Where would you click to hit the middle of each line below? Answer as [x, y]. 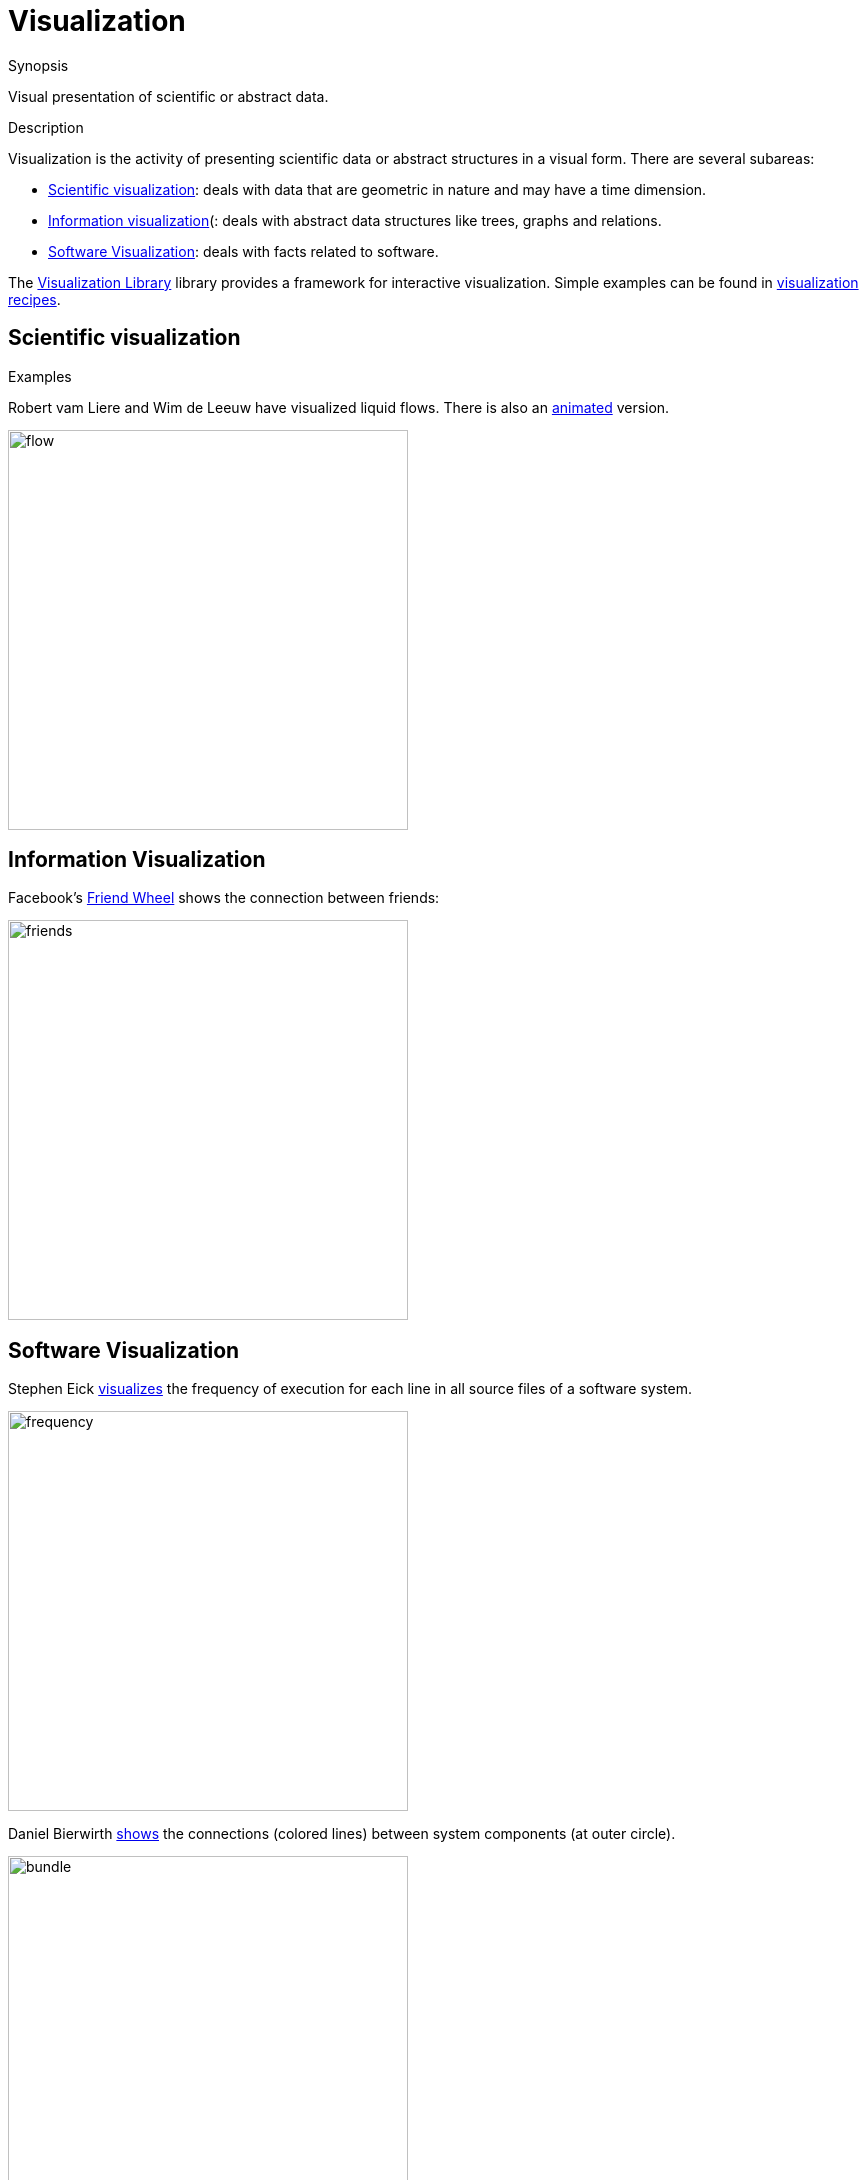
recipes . [34, 299]
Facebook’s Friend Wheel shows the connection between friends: [224, 898]
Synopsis [38, 65]
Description [46, 127]
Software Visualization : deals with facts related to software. [243, 251]
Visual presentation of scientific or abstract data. [168, 96]
